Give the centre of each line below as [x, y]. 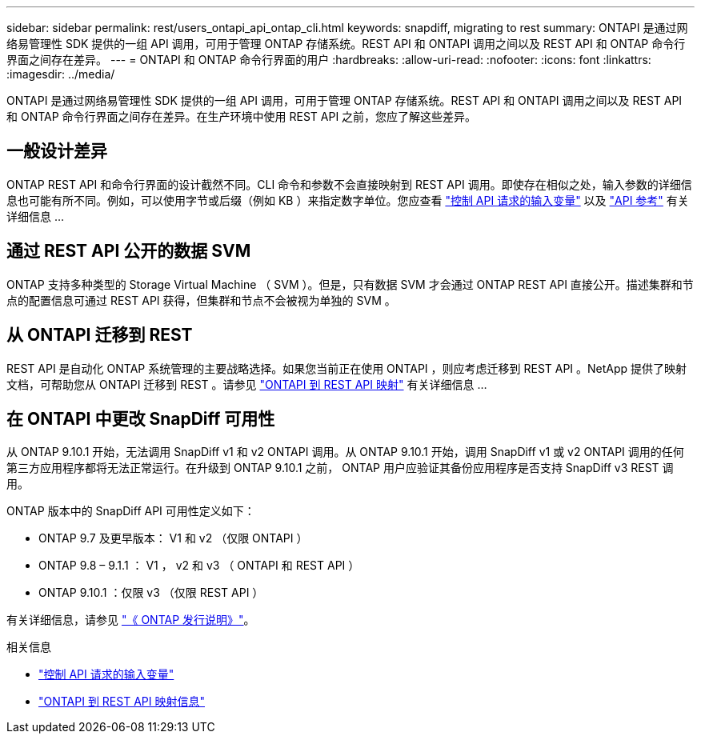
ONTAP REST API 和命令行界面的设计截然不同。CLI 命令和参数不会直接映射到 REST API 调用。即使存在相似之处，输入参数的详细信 [349, 184]
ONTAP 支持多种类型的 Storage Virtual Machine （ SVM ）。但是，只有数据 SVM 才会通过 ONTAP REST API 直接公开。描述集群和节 [350, 284]
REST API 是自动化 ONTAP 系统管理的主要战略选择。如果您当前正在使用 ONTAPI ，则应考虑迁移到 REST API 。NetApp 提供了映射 [347, 368]
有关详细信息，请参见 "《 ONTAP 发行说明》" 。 [131, 620]
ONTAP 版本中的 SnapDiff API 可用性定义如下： [131, 511]
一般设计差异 [57, 151]
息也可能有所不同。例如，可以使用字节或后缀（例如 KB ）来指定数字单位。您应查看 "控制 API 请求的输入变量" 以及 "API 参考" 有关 [348, 200]
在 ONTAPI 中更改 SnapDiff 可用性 [141, 418]
